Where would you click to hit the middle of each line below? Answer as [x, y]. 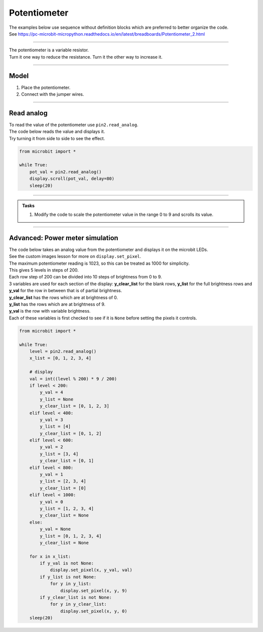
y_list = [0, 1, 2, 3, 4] [71, 536]
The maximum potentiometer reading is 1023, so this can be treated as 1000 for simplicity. [99, 263]
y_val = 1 [51, 474]
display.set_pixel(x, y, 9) [94, 590]
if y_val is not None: [67, 563]
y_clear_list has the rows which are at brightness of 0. [64, 297]
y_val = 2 [51, 447]
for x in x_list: [50, 556]
